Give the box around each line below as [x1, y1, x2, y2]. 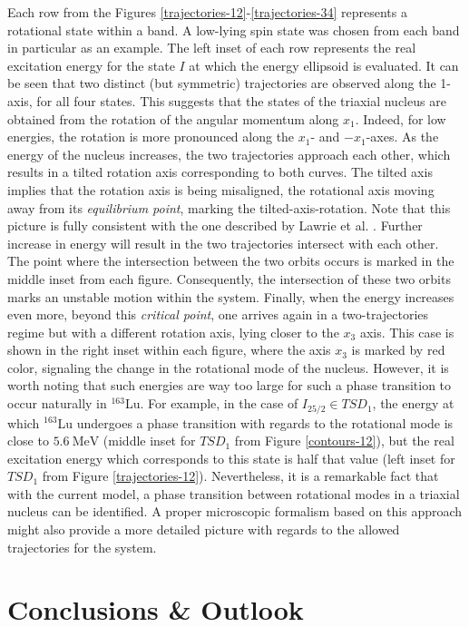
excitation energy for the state [7, 55, 175, 74]
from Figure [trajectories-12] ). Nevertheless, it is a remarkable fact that [42, 466, 439, 485]
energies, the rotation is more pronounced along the [7, 127, 295, 146]
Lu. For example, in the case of [124, 394, 298, 413]
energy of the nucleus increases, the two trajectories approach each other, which [7, 144, 451, 163]
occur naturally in [7, 394, 107, 413]
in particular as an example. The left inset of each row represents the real [7, 38, 416, 57]
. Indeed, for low [355, 109, 446, 128]
